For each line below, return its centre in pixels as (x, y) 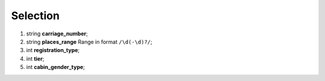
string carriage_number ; (57, 34)
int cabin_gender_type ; (56, 67)
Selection (36, 16)
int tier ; (35, 58)
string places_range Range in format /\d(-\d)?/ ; (89, 41)
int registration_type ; (53, 50)
